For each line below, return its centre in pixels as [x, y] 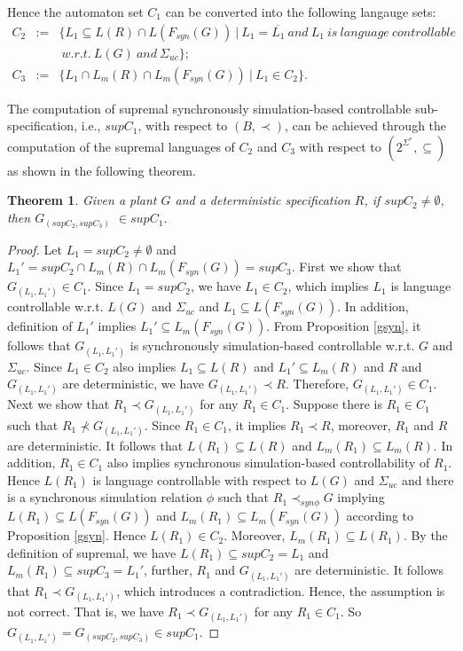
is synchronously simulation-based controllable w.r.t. [272, 345]
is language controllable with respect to [200, 479]
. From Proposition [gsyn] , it [344, 326]
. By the [425, 535]
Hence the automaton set [75, 12]
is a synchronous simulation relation [105, 497]
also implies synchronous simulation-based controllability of [268, 463]
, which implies [328, 286]
